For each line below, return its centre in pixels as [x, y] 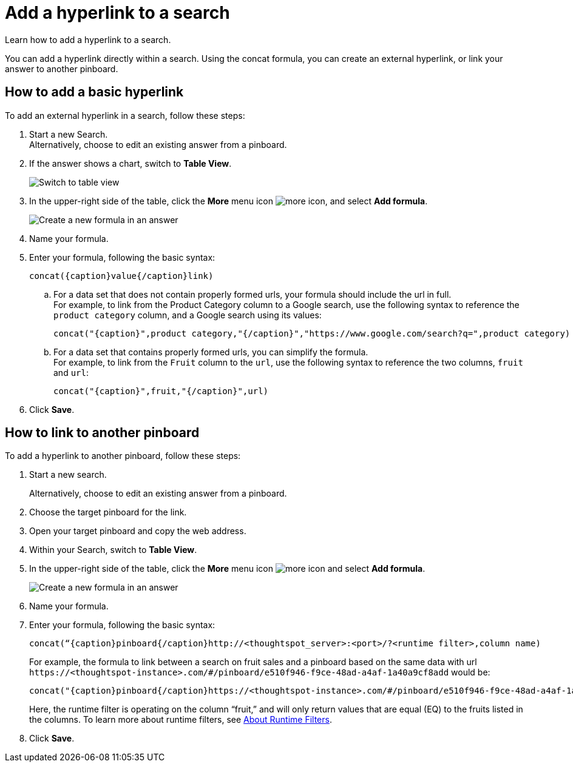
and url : [71, 372]
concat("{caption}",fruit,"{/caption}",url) [161, 391]
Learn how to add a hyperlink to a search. [88, 39]
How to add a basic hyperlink [94, 92]
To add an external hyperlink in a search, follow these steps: [125, 115]
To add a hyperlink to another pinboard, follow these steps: [123, 456]
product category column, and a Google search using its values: [188, 315]
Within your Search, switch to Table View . [113, 550]
